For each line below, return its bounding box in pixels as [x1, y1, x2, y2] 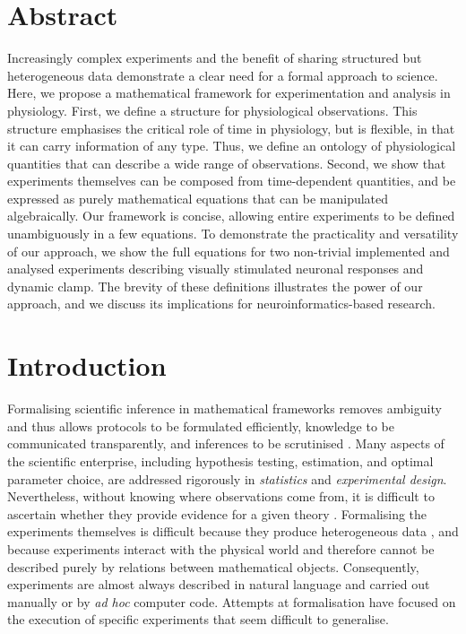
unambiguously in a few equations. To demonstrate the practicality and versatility [7, 224, 459, 243]
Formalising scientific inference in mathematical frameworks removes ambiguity [7, 399, 442, 418]
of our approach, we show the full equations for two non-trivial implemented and [7, 241, 450, 260]
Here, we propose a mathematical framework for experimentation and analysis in [7, 83, 451, 102]
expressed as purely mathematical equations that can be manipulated [7, 188, 389, 207]
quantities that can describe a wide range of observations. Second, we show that [7, 153, 446, 172]
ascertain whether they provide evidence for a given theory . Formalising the [7, 504, 427, 523]
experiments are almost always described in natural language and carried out [7, 575, 430, 594]
